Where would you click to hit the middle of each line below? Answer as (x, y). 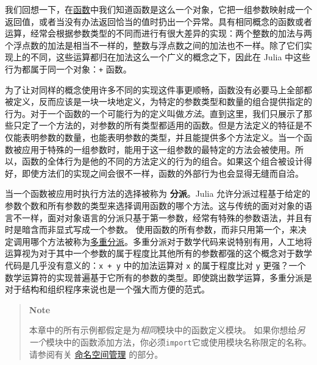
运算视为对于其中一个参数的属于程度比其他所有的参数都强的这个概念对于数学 (158, 253)
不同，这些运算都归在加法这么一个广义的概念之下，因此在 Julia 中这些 (170, 57)
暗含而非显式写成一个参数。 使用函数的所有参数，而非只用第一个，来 (160, 229)
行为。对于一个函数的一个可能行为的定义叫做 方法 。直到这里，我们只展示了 (154, 113)
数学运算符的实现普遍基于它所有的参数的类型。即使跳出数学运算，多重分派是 (158, 277)
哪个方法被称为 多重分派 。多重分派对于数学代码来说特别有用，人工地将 (171, 241)
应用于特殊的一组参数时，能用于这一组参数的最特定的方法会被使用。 (158, 149)
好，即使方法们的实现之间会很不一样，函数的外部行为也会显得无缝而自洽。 (154, 173)
